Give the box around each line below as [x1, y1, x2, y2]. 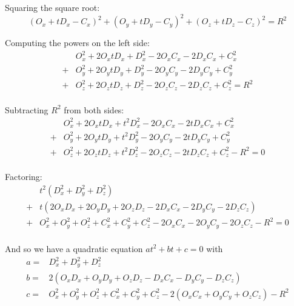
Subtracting [5, 103, 48, 116]
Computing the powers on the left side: [5, 36, 150, 49]
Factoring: [5, 170, 42, 183]
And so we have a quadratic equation [5, 242, 143, 254]
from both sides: [64, 103, 124, 116]
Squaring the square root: [5, 1, 100, 13]
